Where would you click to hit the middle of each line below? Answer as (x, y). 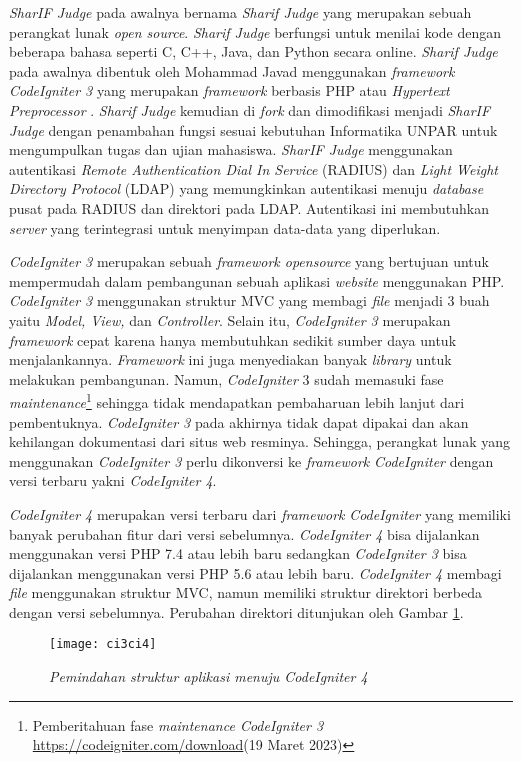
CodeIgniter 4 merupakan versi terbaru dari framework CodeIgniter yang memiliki (260, 513)
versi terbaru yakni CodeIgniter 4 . (113, 480)
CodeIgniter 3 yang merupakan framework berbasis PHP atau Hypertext (229, 90)
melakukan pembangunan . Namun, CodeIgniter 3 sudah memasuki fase (226, 378)
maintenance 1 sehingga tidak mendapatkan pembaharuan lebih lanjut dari (237, 400)
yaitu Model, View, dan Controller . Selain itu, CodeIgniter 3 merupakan (230, 319)
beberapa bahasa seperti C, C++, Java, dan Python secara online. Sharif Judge (253, 51)
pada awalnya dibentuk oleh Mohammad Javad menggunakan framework (232, 70)
